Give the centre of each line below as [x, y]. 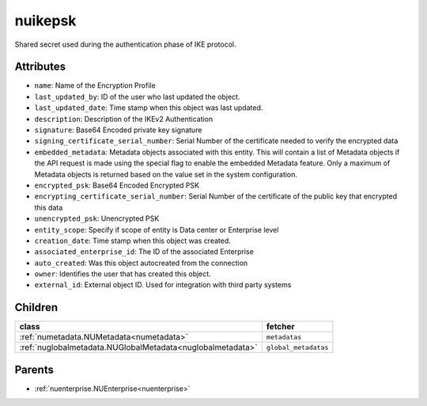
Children [36, 307]
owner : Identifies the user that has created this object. [123, 274]
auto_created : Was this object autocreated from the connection [141, 263]
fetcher [281, 327]
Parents [34, 369]
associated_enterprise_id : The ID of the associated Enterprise [144, 252]
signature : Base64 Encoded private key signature [118, 130]
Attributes [40, 67]
